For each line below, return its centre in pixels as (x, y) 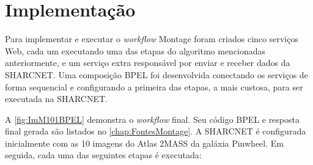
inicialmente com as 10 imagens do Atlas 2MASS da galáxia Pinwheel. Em (144, 143)
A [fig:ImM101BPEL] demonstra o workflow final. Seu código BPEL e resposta (152, 119)
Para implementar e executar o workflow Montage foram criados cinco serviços (152, 39)
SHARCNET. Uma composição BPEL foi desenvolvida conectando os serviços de (156, 74)
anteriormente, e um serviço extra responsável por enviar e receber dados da (148, 63)
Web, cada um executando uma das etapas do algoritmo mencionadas (135, 50)
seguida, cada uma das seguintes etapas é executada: (103, 155)
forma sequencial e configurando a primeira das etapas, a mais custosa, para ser (154, 86)
